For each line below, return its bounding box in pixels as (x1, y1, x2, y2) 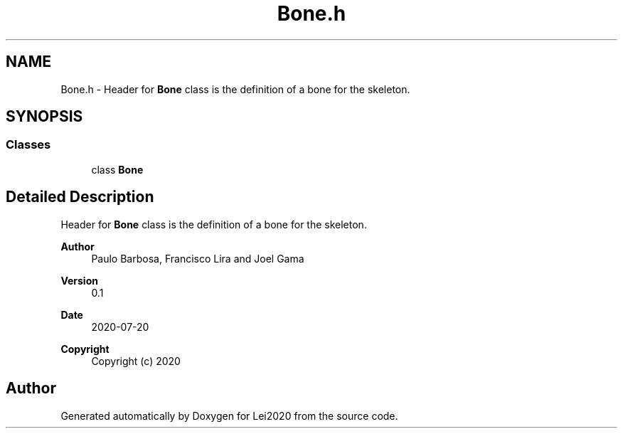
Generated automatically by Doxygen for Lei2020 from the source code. (60, 409, 398, 422)
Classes (6, 137, 51, 152)
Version (60, 274, 98, 287)
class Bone (91, 163, 144, 176)
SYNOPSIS (6, 107, 83, 126)
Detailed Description (6, 188, 154, 206)
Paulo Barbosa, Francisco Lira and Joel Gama (91, 252, 304, 265)
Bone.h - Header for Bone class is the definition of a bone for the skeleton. (60, 83, 410, 95)
